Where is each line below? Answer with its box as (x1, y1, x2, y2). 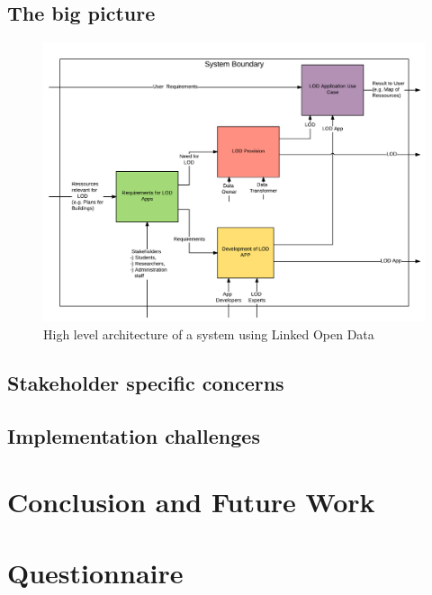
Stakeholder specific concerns (7, 368, 284, 396)
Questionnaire (7, 554, 184, 590)
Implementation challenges (7, 421, 260, 449)
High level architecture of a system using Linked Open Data (43, 324, 374, 343)
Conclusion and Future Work (7, 483, 375, 520)
